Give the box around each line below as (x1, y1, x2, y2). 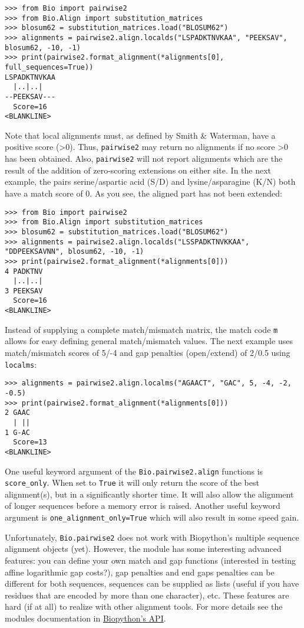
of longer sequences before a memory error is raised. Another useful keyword (5, 499, 280, 512)
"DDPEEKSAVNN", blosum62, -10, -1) (5, 247, 144, 256)
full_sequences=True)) (5, 63, 94, 71)
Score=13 (13, 438, 47, 447)
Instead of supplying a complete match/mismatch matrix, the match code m (5, 323, 278, 335)
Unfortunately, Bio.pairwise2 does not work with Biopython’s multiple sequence (5, 531, 299, 543)
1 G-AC (5, 428, 30, 437)
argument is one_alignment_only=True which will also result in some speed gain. (5, 511, 299, 524)
